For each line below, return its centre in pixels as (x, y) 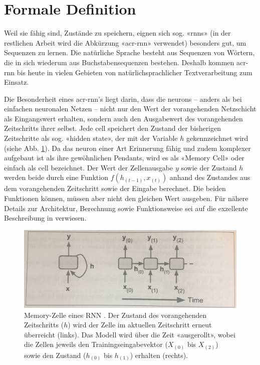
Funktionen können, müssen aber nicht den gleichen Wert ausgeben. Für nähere (126, 198)
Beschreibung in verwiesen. (45, 218)
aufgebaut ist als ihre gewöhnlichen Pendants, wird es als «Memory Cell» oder (124, 158)
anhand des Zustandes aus (210, 177)
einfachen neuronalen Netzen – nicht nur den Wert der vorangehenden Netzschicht (130, 109)
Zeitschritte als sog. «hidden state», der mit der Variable (91, 138)
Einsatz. (17, 82)
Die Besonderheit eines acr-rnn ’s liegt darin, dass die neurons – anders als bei (123, 99)
